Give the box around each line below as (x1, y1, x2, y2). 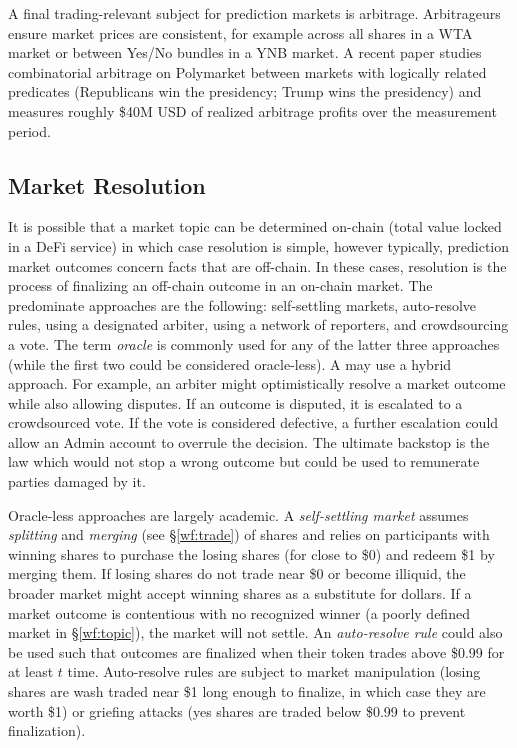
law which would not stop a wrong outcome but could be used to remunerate (8, 451, 480, 472)
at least (8, 661, 54, 682)
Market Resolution (8, 169, 206, 200)
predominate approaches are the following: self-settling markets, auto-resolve (8, 294, 477, 315)
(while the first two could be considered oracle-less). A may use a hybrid (8, 353, 452, 374)
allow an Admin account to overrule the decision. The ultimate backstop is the (8, 431, 490, 452)
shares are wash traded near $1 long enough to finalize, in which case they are (8, 681, 486, 702)
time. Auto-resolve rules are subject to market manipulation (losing (67, 661, 481, 682)
